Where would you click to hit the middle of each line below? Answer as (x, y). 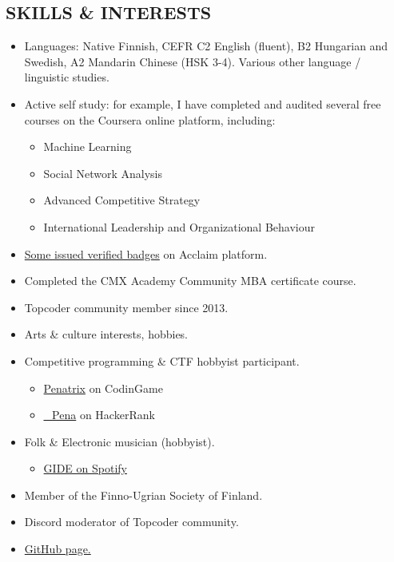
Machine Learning (88, 146)
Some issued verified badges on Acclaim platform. (146, 253)
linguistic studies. (67, 77)
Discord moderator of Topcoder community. (131, 522)
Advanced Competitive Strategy (122, 200)
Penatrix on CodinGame (103, 388)
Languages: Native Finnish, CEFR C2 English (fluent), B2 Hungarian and (206, 46)
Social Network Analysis (103, 173)
